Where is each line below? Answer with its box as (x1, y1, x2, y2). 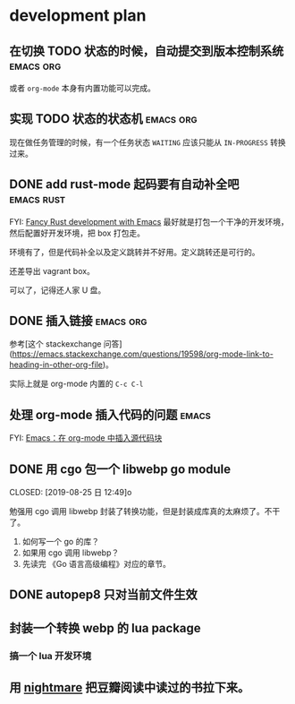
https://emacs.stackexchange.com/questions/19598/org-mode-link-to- (12, 348, 274, 359)
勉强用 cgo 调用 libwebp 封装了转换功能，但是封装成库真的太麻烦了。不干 (9, 506, 281, 517)
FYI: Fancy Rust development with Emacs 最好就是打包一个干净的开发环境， (9, 216, 289, 227)
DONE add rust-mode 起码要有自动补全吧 (9, 176, 240, 193)
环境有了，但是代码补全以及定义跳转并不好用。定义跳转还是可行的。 (9, 246, 260, 257)
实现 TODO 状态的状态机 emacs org (9, 111, 198, 126)
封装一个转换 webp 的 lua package (9, 620, 201, 636)
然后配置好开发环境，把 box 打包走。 (9, 228, 146, 238)
